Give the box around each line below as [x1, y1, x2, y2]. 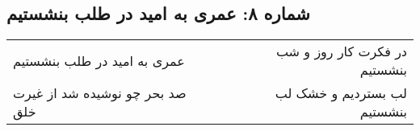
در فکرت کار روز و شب [275, 42, 407, 61]
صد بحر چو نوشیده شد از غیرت [13, 84, 187, 103]
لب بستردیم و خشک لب [275, 84, 407, 103]
